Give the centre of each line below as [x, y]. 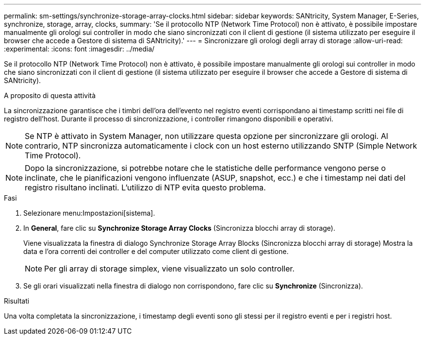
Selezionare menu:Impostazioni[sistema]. [89, 213]
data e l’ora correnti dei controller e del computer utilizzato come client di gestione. [156, 251]
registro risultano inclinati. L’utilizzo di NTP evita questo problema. [145, 187]
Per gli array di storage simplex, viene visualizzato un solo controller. [170, 269]
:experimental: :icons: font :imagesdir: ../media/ [79, 49]
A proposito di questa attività [50, 95]
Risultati [17, 301]
